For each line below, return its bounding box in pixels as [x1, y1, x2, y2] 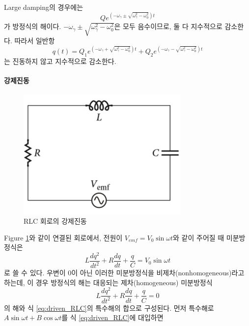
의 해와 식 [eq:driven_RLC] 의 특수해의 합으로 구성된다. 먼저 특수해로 [4, 302, 214, 313]
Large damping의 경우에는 [4, 2, 83, 12]
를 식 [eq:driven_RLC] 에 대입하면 [61, 312, 164, 323]
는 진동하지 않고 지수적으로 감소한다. [4, 56, 116, 66]
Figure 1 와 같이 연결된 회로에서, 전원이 [4, 232, 123, 242]
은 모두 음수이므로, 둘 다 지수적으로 [114, 21, 222, 31]
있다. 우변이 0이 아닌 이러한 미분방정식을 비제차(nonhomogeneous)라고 [29, 267, 245, 278]
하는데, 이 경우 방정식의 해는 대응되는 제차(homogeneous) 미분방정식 [4, 277, 213, 287]
